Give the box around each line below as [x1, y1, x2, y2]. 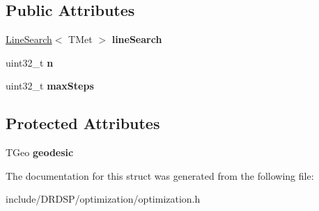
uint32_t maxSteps [6, 78, 94, 93]
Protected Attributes [6, 112, 160, 134]
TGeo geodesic [6, 145, 74, 160]
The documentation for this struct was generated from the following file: [6, 168, 314, 183]
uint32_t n [6, 55, 54, 69]
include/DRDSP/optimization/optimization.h [6, 192, 201, 206]
